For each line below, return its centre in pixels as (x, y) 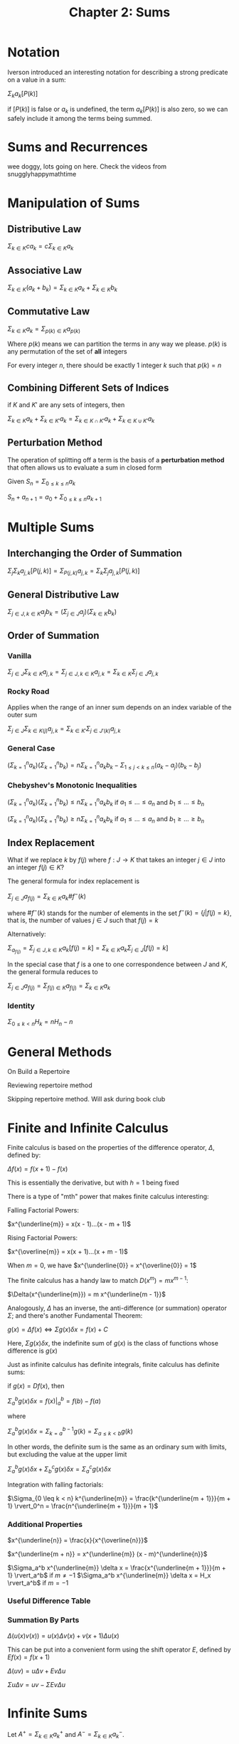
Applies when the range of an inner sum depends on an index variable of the (119, 707)
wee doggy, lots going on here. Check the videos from (87, 167)
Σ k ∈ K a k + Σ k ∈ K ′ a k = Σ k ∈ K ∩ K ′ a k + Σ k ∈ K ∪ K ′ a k (81, 419)
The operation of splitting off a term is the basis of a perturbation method (116, 460)
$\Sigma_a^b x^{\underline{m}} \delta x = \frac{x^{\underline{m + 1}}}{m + (117, 1568)
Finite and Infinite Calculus (88, 1128)
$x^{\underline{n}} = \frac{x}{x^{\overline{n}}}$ (78, 1540)
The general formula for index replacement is (74, 881)
